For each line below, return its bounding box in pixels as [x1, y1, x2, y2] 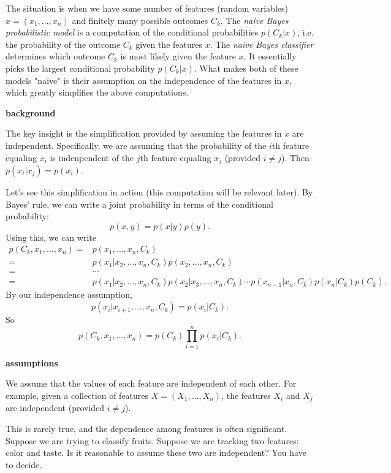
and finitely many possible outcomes [72, 13, 208, 26]
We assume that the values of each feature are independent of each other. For [6, 377, 297, 390]
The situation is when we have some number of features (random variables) [6, 2, 288, 14]
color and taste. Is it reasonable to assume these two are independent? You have [6, 446, 306, 459]
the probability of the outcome [6, 37, 121, 50]
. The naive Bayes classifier [210, 37, 314, 50]
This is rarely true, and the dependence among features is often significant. [6, 422, 287, 435]
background [6, 106, 56, 119]
